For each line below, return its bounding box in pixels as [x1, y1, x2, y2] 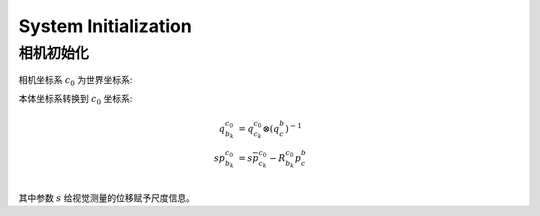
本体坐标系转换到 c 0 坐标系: [18, 92, 133, 107]
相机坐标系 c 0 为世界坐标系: [18, 74, 133, 88]
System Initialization [18, 15, 192, 37]
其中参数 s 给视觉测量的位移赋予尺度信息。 [18, 191, 195, 204]
